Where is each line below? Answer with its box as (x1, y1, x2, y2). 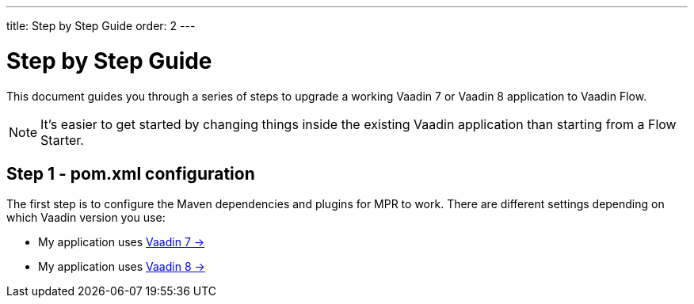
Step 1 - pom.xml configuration (6, 163, 255, 184)
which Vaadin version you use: (6, 211, 166, 225)
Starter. (40, 131, 84, 148)
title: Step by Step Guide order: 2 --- (6, 19, 196, 32)
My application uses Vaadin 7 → (38, 235, 205, 249)
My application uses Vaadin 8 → (38, 260, 205, 274)
